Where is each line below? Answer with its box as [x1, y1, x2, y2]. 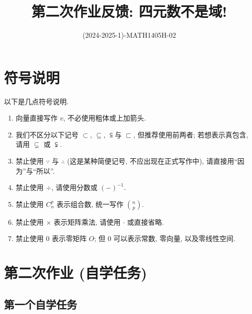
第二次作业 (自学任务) [4, 262, 147, 283]
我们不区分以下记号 [15, 129, 79, 139]
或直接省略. [127, 216, 164, 227]
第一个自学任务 [4, 296, 77, 312]
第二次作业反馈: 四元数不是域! [31, 1, 227, 21]
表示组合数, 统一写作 [56, 198, 124, 209]
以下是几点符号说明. [4, 96, 69, 106]
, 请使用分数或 [51, 182, 97, 192]
